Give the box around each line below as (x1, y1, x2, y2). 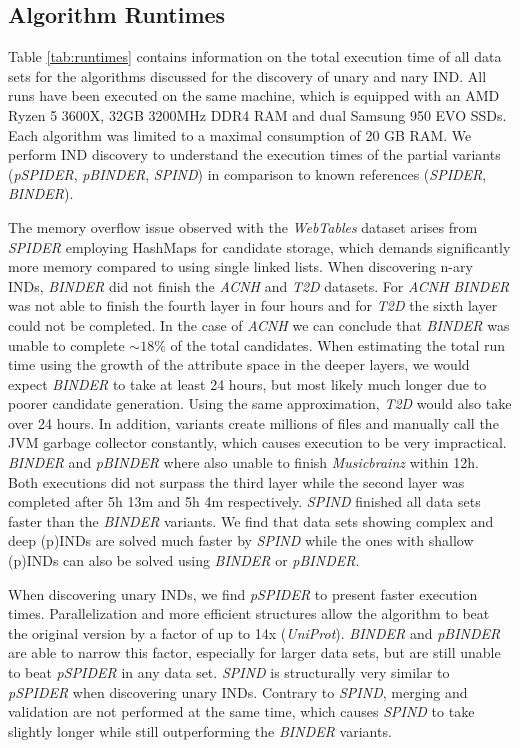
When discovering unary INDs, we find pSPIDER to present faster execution (8, 583, 478, 604)
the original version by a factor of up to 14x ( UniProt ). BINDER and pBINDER (8, 622, 501, 643)
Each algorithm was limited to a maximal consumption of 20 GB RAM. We (8, 124, 472, 145)
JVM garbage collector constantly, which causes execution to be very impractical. (8, 432, 507, 453)
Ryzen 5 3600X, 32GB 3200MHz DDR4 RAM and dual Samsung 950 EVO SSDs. (8, 104, 507, 125)
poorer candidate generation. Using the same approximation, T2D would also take (8, 393, 512, 414)
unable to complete (8, 334, 125, 355)
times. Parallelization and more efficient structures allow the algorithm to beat (8, 603, 490, 624)
